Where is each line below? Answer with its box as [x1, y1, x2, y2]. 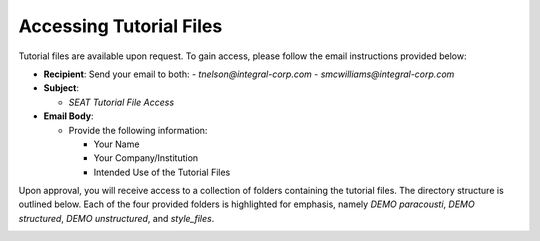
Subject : [43, 82, 80, 94]
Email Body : [43, 110, 94, 122]
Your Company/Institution [93, 152, 199, 164]
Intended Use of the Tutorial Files [93, 166, 231, 178]
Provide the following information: [68, 124, 208, 136]
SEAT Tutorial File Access [68, 96, 175, 108]
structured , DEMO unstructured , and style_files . [18, 212, 215, 224]
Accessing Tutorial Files [18, 15, 223, 37]
